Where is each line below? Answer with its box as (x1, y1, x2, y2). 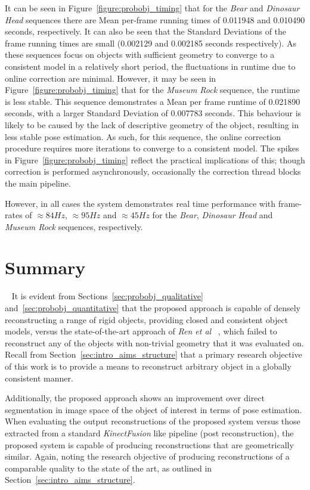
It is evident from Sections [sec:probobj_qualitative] (11, 290, 203, 302)
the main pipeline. (5, 176, 71, 189)
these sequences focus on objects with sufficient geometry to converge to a (5, 48, 275, 61)
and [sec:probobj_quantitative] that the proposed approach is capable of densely (5, 302, 300, 314)
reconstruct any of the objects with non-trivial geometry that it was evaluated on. (5, 336, 304, 349)
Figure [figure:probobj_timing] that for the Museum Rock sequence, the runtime (5, 83, 300, 96)
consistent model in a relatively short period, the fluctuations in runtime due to (5, 60, 296, 72)
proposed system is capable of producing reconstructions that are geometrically (5, 438, 294, 451)
